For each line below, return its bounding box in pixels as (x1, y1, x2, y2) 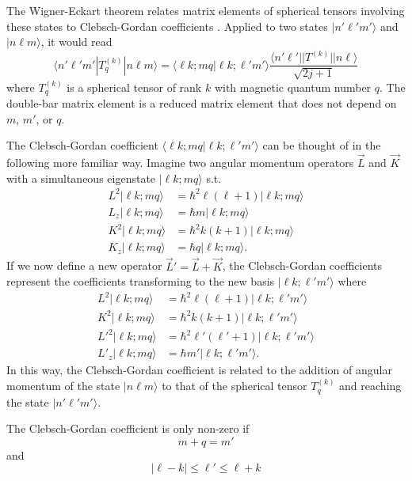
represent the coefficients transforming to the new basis (6, 273, 275, 290)
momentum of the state (6, 377, 120, 394)
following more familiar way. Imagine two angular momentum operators (6, 154, 354, 171)
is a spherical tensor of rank (67, 78, 202, 95)
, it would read (40, 33, 113, 50)
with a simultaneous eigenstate (6, 169, 156, 186)
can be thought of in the (262, 137, 381, 153)
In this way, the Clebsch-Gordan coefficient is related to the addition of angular (6, 362, 392, 378)
